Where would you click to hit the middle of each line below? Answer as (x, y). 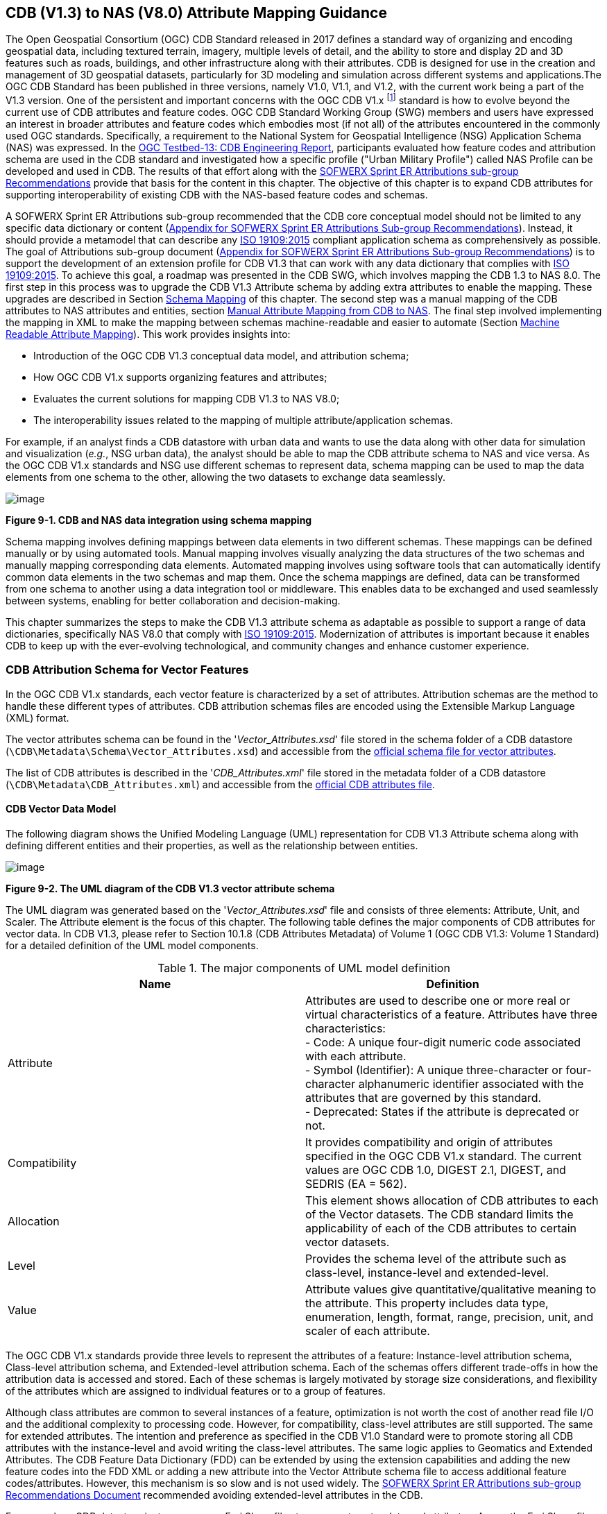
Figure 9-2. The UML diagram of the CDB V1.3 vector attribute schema (170, 889)
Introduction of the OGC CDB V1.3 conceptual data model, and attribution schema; (221, 356)
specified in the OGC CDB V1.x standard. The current (444, 1156)
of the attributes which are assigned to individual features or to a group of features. (196, 1391)
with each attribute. (356, 1056)
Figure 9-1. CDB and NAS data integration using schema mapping (159, 520)
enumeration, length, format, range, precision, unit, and (450, 1317)
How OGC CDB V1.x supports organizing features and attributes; (180, 377)
